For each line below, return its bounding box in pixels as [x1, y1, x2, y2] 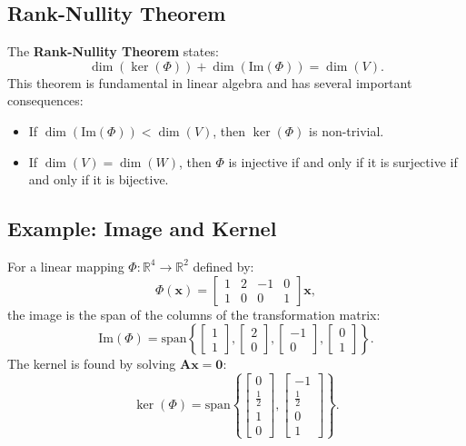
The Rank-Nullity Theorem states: [7, 42, 219, 61]
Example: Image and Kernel [7, 214, 277, 243]
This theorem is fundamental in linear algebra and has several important [7, 73, 412, 92]
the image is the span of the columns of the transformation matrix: [7, 304, 381, 323]
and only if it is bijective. [28, 170, 169, 189]
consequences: [7, 91, 84, 110]
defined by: [193, 256, 254, 275]
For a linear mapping [7, 256, 124, 275]
